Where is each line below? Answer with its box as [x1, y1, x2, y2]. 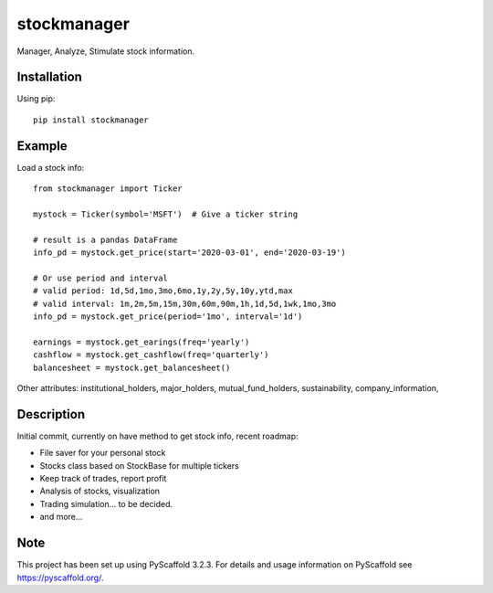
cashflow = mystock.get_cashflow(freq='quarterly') [33, 350, 269, 360]
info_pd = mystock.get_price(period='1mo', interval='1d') [33, 312, 303, 322]
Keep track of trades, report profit [39, 473, 167, 484]
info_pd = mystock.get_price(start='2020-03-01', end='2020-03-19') [33, 248, 346, 258]
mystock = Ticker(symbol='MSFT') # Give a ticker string [33, 208, 299, 219]
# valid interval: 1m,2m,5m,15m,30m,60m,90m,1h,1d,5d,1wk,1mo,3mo [33, 298, 337, 309]
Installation [16, 69, 82, 85]
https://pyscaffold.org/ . [16, 572, 104, 583]
